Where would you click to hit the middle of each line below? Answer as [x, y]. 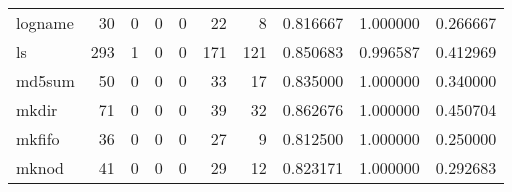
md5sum [45, 80]
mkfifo [38, 138]
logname [45, 22]
